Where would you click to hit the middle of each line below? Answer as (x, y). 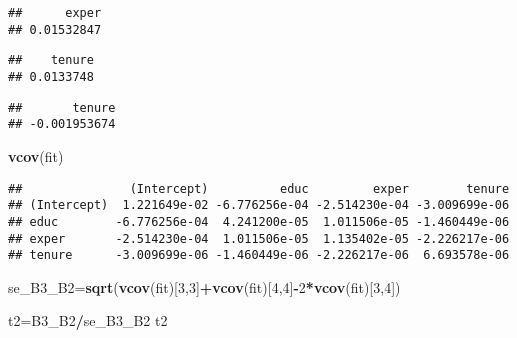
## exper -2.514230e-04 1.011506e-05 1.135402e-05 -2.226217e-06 (259, 238)
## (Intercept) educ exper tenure (259, 188)
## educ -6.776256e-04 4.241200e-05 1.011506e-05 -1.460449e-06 (259, 221)
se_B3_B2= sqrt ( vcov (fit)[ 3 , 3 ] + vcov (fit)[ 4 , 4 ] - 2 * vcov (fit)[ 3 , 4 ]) (204, 286)
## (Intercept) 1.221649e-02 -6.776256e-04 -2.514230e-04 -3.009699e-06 (259, 205)
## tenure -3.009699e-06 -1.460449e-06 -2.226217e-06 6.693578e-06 (259, 255)
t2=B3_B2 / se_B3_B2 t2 (88, 320)
